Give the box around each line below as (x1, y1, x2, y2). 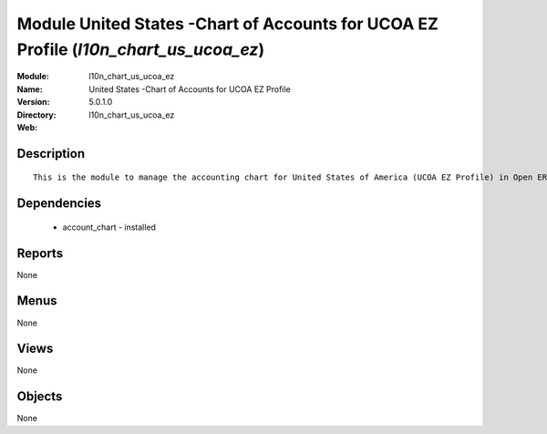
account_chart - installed (62, 222, 157, 232)
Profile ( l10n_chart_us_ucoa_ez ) (16, 39, 264, 59)
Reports (16, 245, 64, 261)
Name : (16, 83, 43, 95)
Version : (16, 97, 50, 108)
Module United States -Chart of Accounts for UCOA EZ (16, 14, 439, 34)
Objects (16, 388, 63, 405)
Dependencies (16, 196, 102, 212)
